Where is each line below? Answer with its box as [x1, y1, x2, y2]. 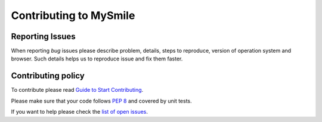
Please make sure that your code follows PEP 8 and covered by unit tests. [11, 97, 192, 104]
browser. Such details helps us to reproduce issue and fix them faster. [11, 55, 183, 62]
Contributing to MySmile [11, 9, 135, 22]
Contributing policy [11, 71, 85, 81]
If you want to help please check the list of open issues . [11, 108, 148, 115]
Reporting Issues [11, 31, 76, 41]
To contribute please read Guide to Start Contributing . [11, 86, 144, 94]
